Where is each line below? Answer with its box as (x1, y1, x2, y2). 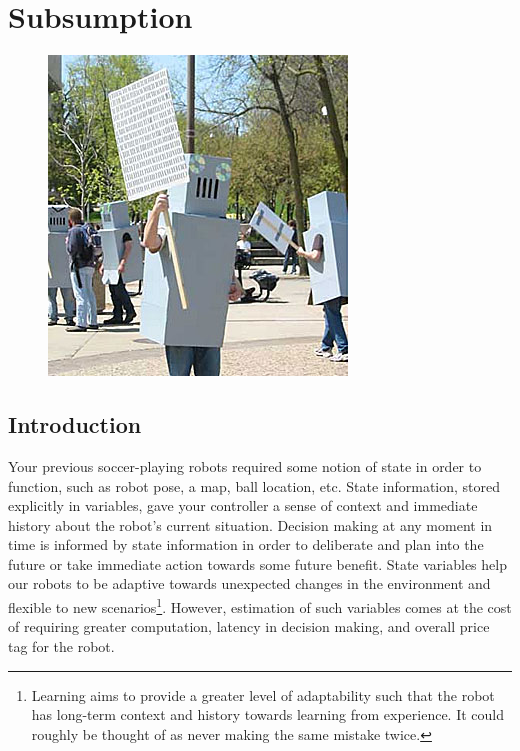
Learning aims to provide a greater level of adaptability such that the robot (31, 684, 495, 705)
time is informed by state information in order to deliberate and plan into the (8, 534, 484, 555)
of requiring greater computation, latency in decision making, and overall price (8, 616, 490, 637)
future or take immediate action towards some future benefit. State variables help (8, 553, 507, 574)
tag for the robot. (8, 635, 115, 656)
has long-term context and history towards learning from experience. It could (31, 704, 504, 725)
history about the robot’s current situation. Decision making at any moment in (8, 514, 493, 535)
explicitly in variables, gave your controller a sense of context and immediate (8, 495, 478, 516)
